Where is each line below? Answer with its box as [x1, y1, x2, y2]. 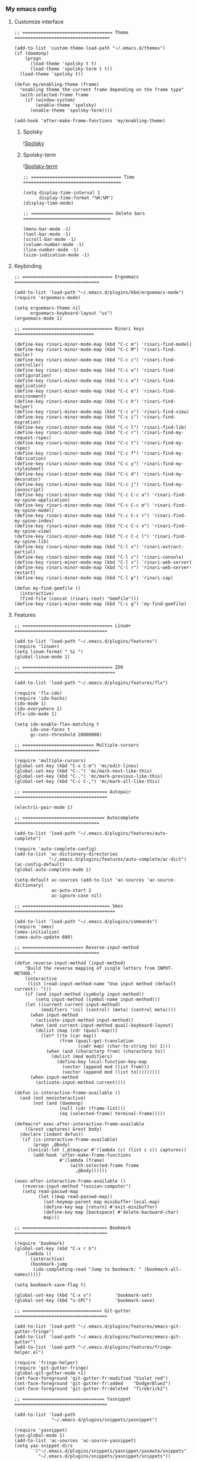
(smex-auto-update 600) [14, 934, 73, 940]
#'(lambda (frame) [59, 1157, 105, 1164]
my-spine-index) [14, 518, 54, 524]
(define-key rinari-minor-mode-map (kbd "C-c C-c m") [14, 502, 150, 508]
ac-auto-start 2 [51, 887, 92, 894]
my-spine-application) [14, 497, 70, 503]
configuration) [14, 373, 52, 378]
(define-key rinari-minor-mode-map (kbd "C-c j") [14, 482, 140, 488]
